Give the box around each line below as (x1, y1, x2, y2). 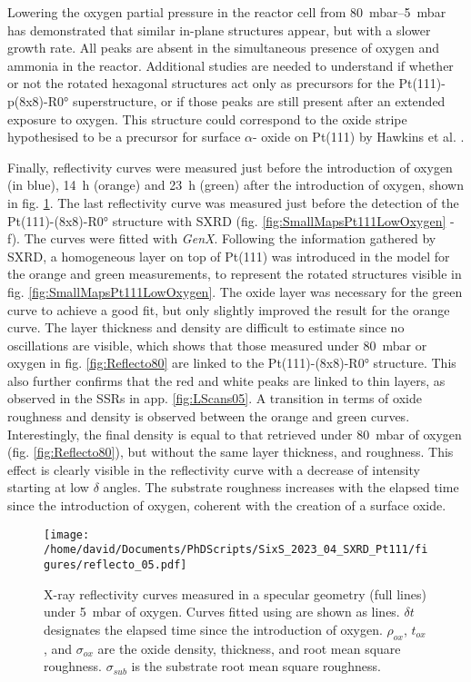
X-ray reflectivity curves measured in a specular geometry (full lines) (44, 584, 426, 603)
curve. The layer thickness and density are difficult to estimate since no (7, 318, 405, 337)
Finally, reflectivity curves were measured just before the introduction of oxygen (7, 157, 453, 176)
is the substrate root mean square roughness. (131, 657, 381, 676)
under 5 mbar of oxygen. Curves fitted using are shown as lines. (44, 602, 400, 621)
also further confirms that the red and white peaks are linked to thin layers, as (7, 371, 446, 390)
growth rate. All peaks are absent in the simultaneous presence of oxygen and (7, 38, 439, 57)
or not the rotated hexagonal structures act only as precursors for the (7, 74, 395, 93)
